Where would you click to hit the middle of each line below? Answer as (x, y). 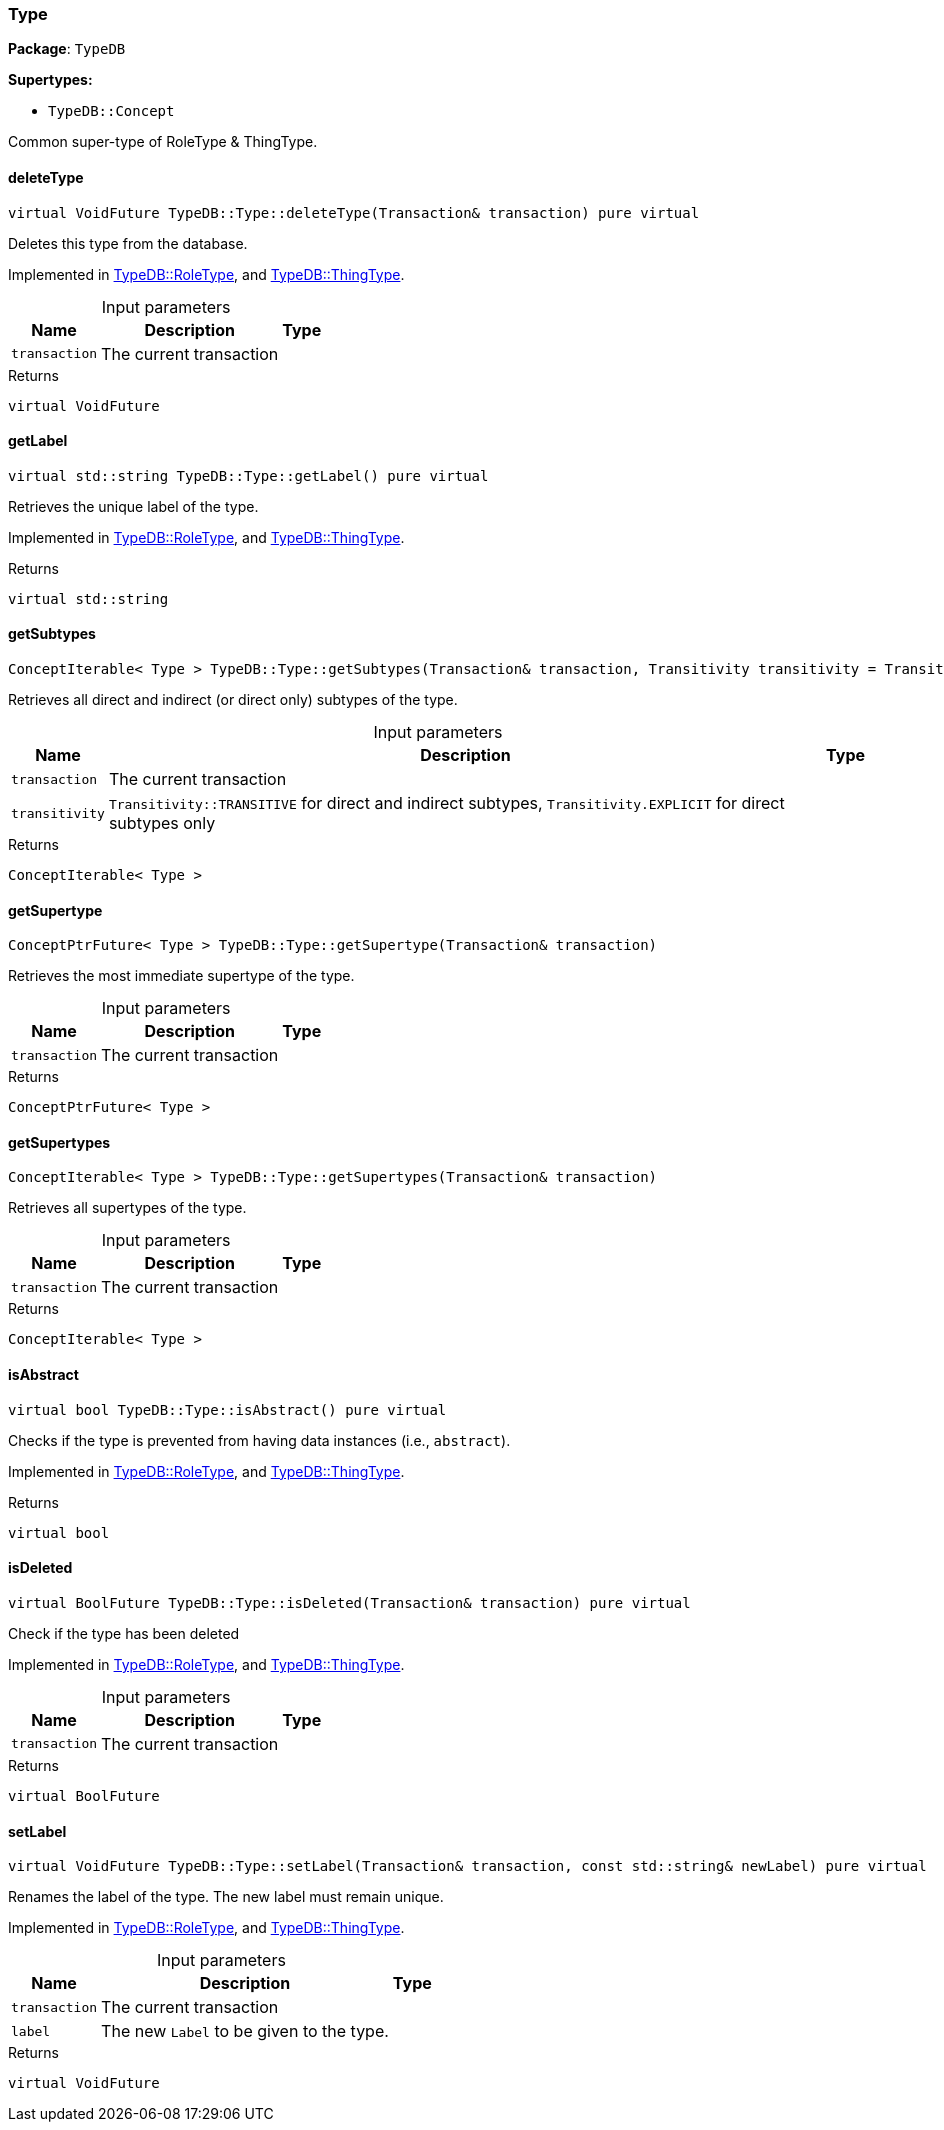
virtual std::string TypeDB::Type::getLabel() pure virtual (248, 475)
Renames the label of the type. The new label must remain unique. (226, 1897)
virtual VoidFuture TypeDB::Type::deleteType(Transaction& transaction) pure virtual (354, 212)
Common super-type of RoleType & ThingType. (163, 142)
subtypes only (162, 823)
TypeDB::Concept (111, 111)
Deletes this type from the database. (128, 243)
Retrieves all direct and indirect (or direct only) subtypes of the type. (233, 700)
